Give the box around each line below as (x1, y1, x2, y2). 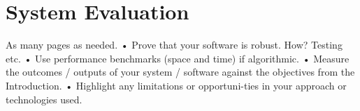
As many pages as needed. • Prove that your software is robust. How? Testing (6, 37, 343, 52)
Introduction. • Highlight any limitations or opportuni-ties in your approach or (6, 78, 347, 92)
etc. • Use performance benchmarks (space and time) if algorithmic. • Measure (6, 51, 350, 65)
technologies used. (6, 92, 82, 106)
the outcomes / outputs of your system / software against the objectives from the (6, 65, 355, 79)
